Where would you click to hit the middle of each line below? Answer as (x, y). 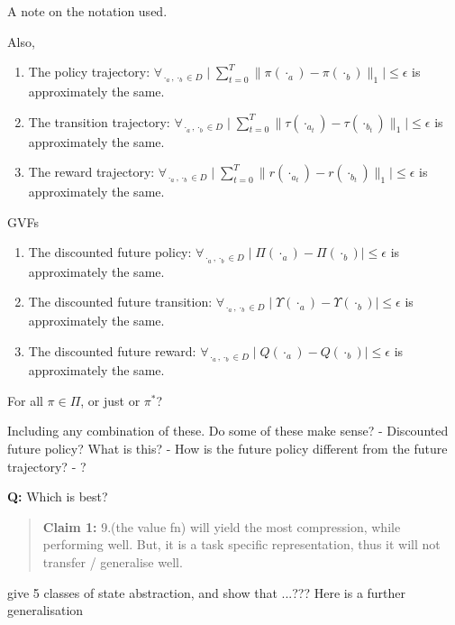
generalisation (45, 610)
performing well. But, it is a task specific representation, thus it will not (241, 544)
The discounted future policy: (110, 252)
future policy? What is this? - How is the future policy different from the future (227, 448)
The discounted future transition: (120, 302)
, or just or (110, 400)
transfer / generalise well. (113, 561)
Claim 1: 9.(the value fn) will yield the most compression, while (222, 526)
